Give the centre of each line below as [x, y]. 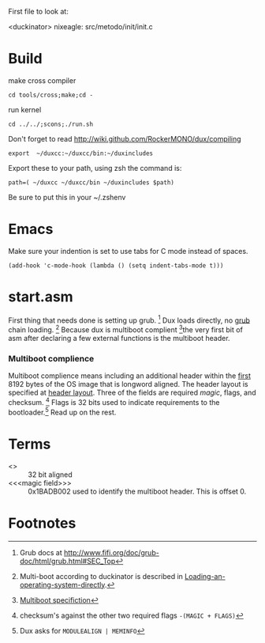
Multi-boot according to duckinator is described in [101, 576]
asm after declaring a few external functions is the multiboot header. [119, 339]
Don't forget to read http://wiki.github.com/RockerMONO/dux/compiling [125, 138]
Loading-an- [205, 576]
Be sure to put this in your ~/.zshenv [67, 197]
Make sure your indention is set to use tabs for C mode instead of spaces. [128, 251]
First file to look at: [38, 11]
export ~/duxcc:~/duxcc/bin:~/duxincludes [81, 153]
